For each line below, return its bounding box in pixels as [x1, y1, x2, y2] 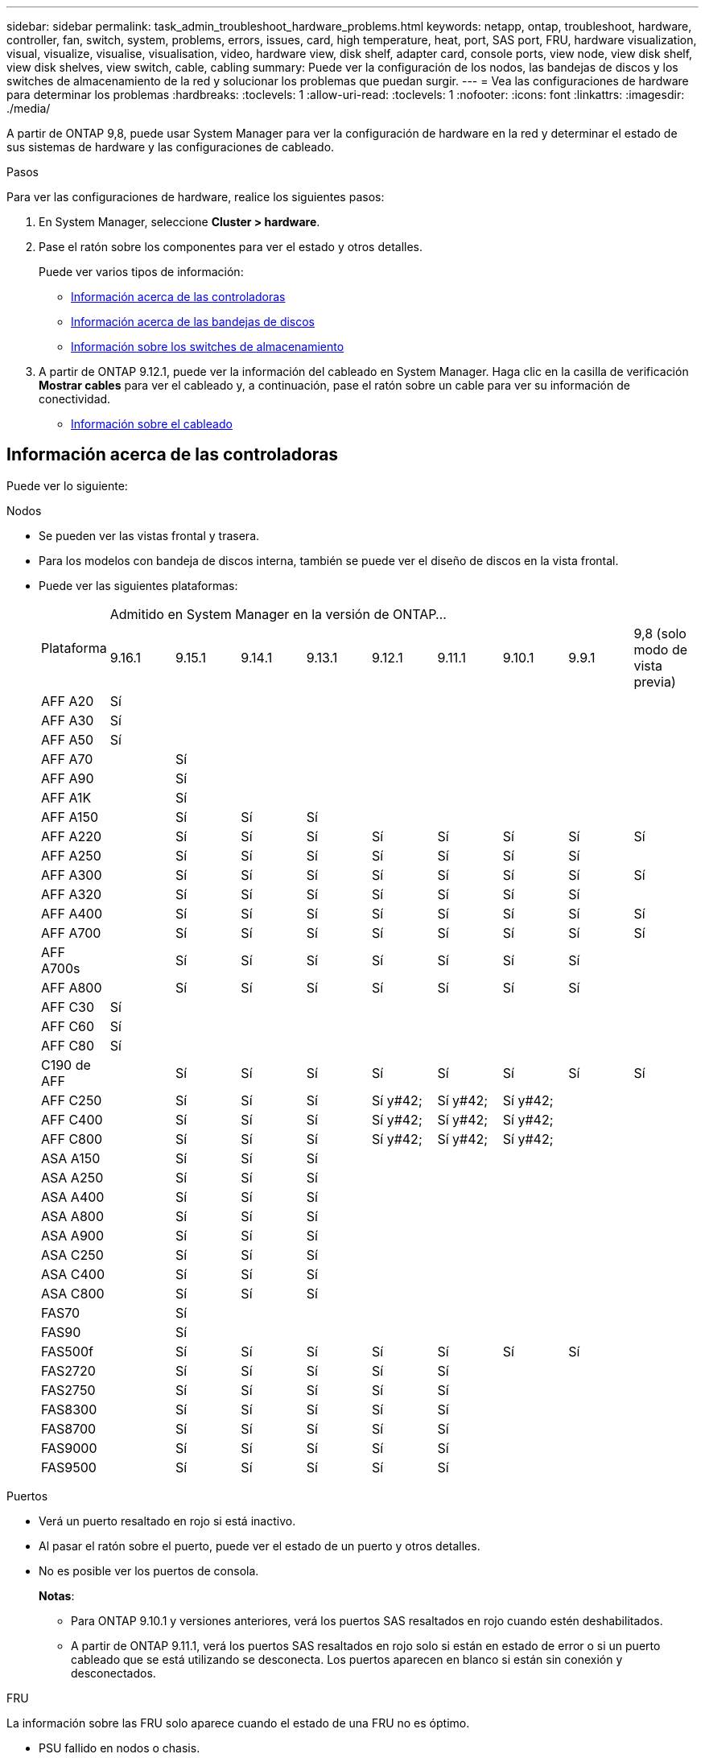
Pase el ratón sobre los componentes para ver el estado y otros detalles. [39, 240, 423, 254]
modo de [633, 641, 688, 658]
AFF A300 [41, 866, 102, 883]
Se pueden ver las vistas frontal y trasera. [39, 528, 260, 543]
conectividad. [39, 392, 111, 406]
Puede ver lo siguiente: [6, 478, 128, 493]
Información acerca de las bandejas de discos [71, 315, 315, 328]
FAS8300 [41, 1401, 97, 1418]
